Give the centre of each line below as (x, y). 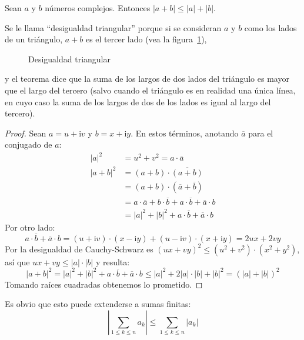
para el (261, 133)
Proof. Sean (26, 133)
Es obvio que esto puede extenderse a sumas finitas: (98, 304)
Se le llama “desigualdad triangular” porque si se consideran (113, 27)
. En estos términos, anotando (185, 133)
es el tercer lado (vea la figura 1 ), (146, 39)
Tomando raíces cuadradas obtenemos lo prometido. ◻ (104, 284)
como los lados (270, 27)
